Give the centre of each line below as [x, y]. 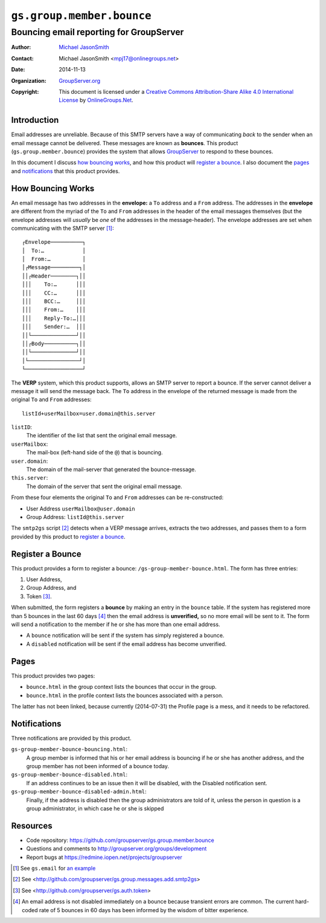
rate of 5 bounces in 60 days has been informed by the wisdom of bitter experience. [144, 910]
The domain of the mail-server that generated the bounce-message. [111, 469]
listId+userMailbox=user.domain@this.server [89, 413]
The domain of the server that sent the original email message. [104, 486]
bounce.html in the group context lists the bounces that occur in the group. [121, 687]
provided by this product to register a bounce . [68, 537]
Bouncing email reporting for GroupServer [97, 32]
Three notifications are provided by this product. [72, 738]
